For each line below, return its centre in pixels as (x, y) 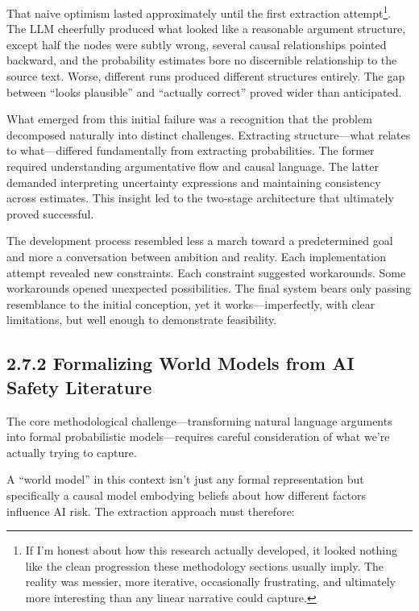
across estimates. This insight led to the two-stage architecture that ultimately (200, 198)
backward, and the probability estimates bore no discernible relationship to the (202, 60)
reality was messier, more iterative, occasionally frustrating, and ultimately (210, 582)
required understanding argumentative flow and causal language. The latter (193, 166)
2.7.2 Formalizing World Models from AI (180, 363)
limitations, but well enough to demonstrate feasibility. (142, 320)
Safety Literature (79, 387)
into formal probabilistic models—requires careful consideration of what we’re (198, 436)
